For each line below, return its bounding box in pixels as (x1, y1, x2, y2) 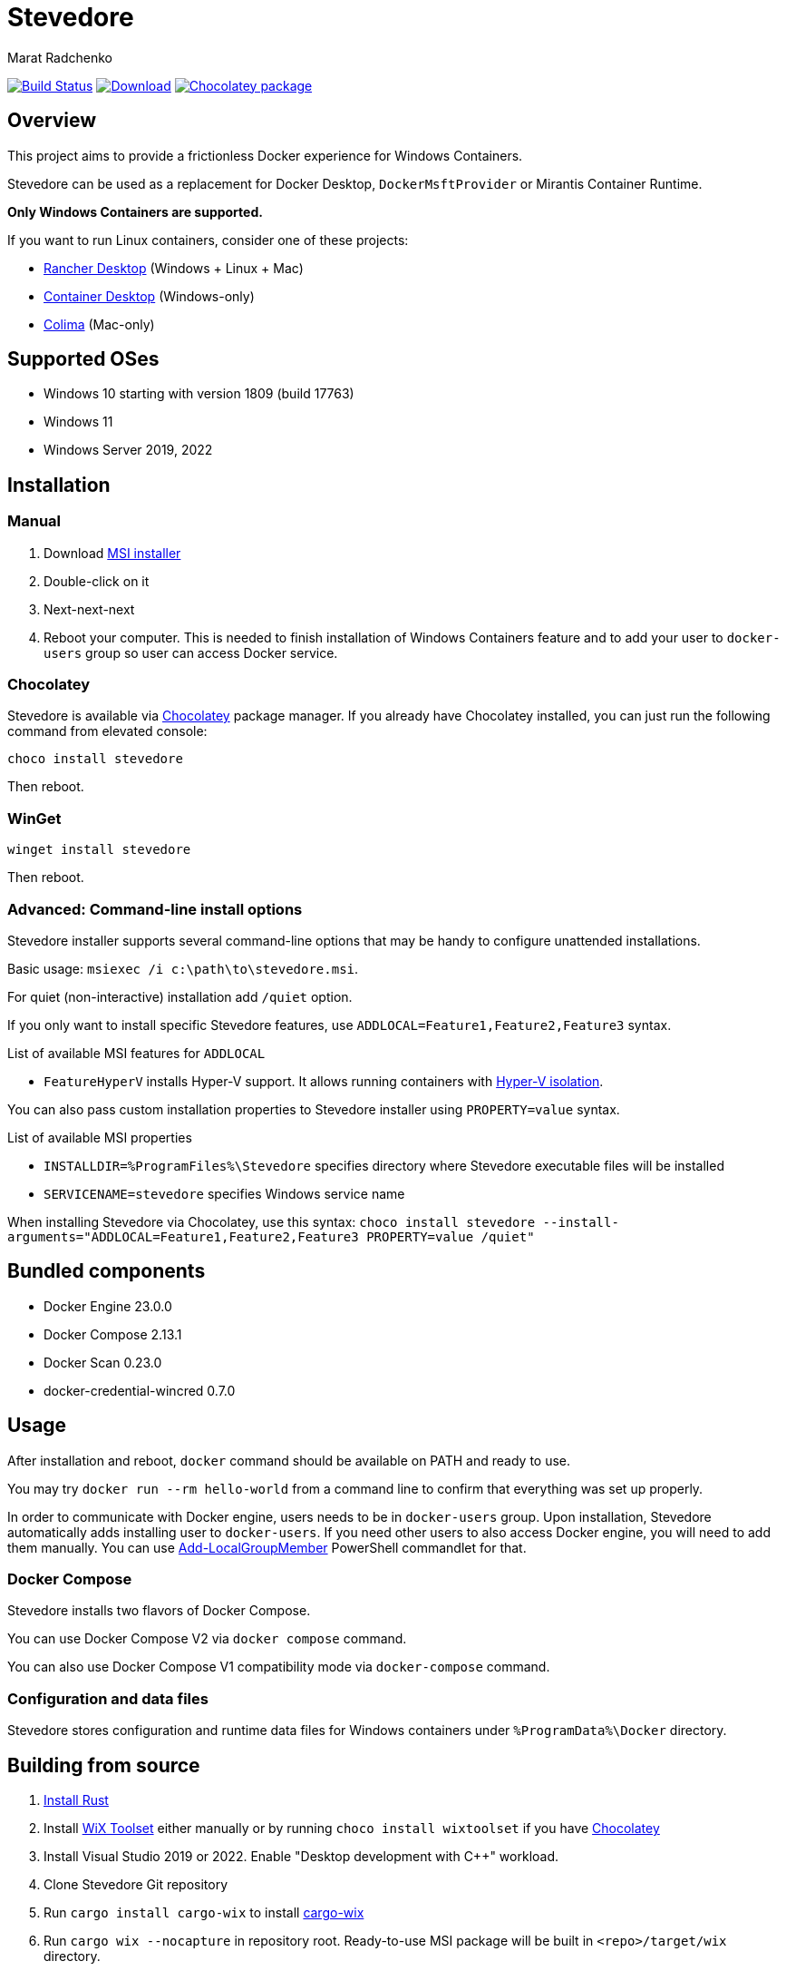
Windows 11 (44, 414, 113, 430)
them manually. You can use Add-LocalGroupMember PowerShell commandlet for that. (7, 1539, 527, 1555)
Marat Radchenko (7, 49, 113, 65)
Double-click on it (44, 573, 150, 589)
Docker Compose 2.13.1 (44, 1326, 182, 1342)
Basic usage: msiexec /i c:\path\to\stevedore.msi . (7, 960, 359, 976)
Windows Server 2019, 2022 (44, 442, 213, 458)
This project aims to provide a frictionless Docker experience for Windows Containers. (7, 147, 523, 163)
